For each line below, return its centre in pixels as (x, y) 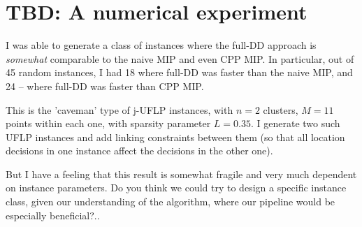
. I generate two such (295, 123)
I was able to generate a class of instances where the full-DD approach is (161, 45)
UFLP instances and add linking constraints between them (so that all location (175, 137)
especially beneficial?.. (53, 215)
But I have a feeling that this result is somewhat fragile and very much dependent (181, 174)
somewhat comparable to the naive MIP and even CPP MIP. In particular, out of (180, 58)
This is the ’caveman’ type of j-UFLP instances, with (120, 109)
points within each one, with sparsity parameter (108, 123)
